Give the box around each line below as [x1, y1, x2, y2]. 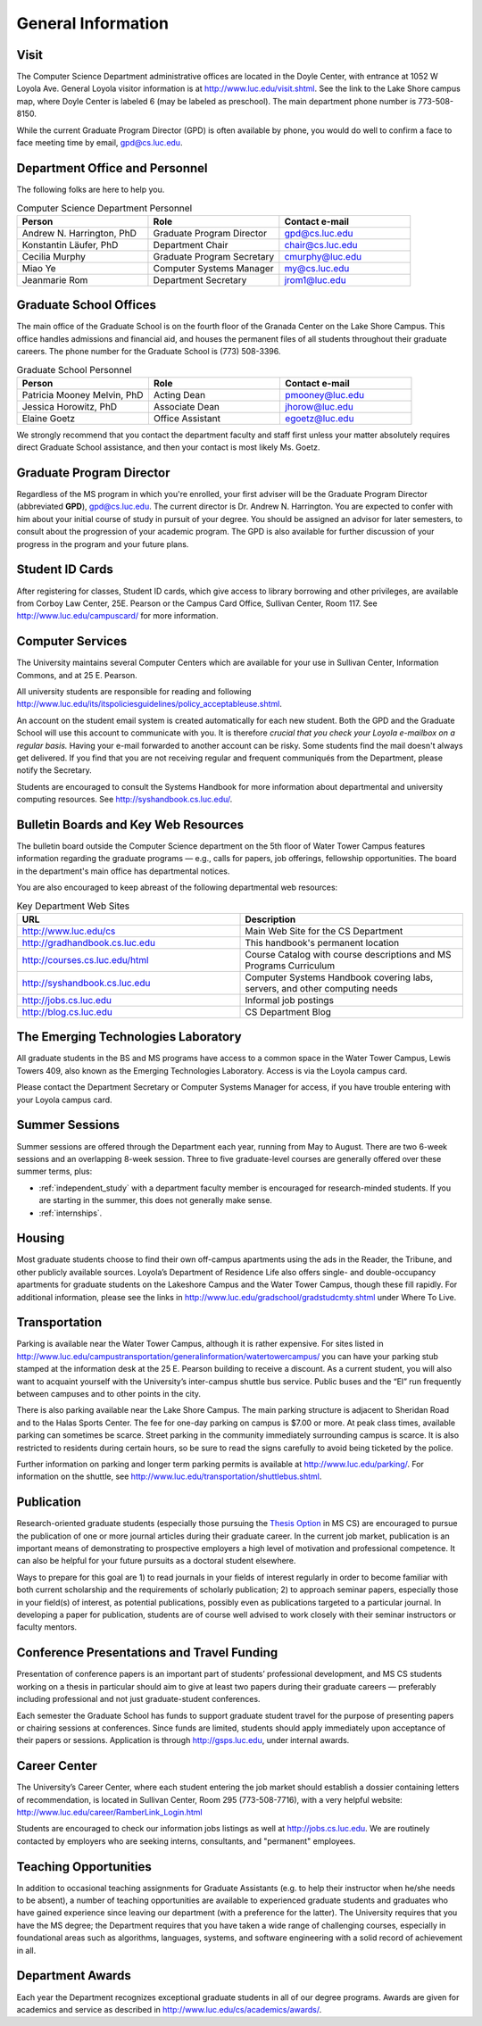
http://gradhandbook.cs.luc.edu [21, 936, 156, 949]
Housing [16, 1231, 65, 1246]
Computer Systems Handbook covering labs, [245, 971, 434, 984]
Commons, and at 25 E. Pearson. [16, 669, 137, 680]
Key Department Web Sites [16, 900, 130, 912]
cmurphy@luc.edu [284, 250, 361, 262]
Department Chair [153, 238, 229, 251]
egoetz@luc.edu [285, 411, 354, 424]
